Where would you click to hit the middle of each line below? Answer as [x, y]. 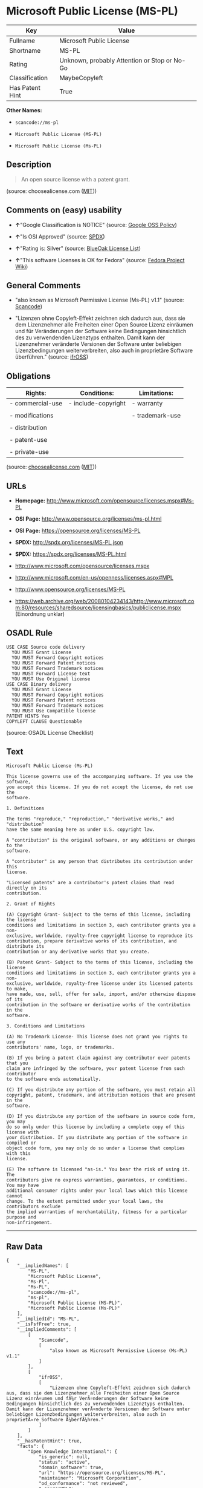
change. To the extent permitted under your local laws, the [85, 1201]
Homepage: [30, 501]
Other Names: [24, 110]
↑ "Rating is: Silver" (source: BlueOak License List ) [78, 248]
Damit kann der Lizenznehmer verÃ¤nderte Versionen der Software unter [98, 1409]
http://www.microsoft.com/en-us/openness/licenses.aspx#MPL [94, 577]
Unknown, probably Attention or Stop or [116, 60]
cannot [14, 1196]
